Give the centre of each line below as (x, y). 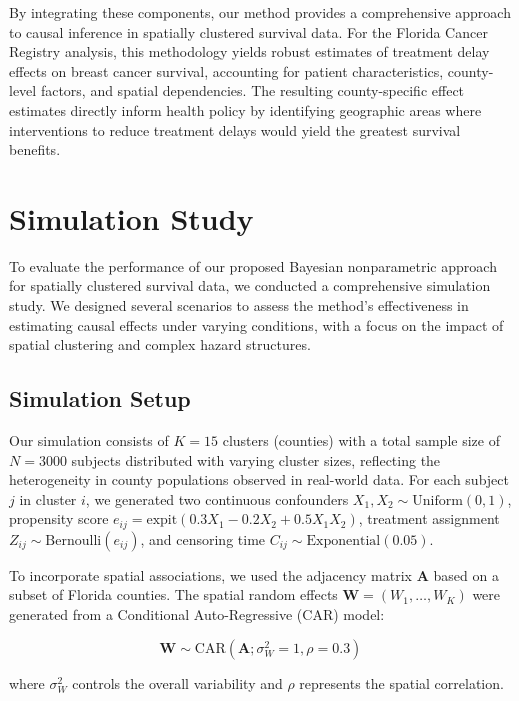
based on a (466, 574)
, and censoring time (203, 538)
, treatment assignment (429, 518)
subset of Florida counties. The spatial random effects (173, 594)
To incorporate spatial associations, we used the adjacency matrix (210, 574)
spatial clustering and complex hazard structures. (160, 344)
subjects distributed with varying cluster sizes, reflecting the (256, 459)
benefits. (35, 149)
